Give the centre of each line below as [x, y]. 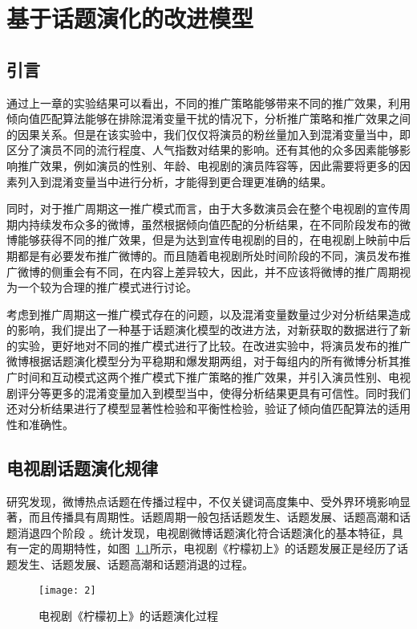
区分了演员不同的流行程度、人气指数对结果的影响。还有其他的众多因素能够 [203, 150]
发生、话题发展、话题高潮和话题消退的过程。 [135, 564]
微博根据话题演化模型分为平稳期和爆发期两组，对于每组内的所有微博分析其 [203, 361]
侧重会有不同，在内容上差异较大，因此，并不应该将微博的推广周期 [225, 271]
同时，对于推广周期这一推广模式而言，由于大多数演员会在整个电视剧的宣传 [203, 208]
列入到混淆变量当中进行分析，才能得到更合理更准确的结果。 [174, 181]
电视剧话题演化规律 [82, 467]
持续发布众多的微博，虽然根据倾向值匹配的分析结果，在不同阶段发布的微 [219, 224]
